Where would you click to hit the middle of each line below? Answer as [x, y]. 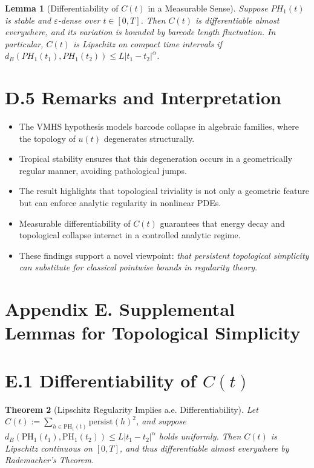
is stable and [28, 20]
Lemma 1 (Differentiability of [62, 8]
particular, [24, 43]
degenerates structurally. [149, 138]
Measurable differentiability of [75, 223]
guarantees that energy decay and [222, 223]
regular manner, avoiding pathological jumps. [103, 170]
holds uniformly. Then [200, 436]
